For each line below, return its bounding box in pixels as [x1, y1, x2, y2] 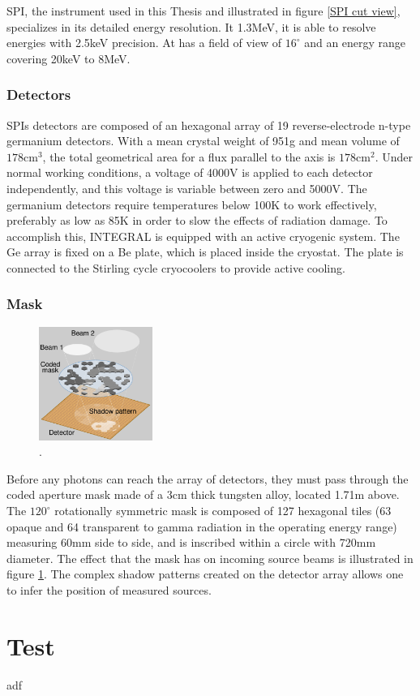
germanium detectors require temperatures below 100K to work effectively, [6, 195, 377, 213]
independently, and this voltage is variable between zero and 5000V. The [6, 179, 367, 196]
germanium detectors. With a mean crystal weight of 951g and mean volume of [6, 132, 400, 149]
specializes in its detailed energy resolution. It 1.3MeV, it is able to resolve [6, 18, 376, 35]
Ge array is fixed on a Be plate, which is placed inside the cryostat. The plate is [6, 243, 404, 260]
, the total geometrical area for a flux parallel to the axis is [42, 148, 336, 165]
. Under [375, 148, 413, 165]
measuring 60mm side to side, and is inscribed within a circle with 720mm [6, 534, 376, 551]
